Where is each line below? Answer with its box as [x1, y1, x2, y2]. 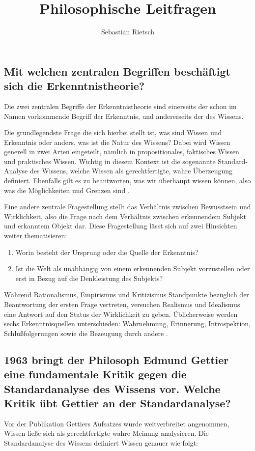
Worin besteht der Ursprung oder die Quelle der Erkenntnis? [15, 247, 198, 257]
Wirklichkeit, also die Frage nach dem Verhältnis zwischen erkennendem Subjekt [4, 211, 246, 221]
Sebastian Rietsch [101, 27, 155, 37]
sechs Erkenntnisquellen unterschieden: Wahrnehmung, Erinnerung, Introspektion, [4, 318, 251, 329]
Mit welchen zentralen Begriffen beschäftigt [4, 63, 230, 79]
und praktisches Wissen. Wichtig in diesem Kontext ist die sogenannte [4, 156, 216, 166]
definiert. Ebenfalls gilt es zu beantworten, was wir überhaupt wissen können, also [4, 175, 251, 186]
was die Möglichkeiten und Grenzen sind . [4, 185, 130, 195]
